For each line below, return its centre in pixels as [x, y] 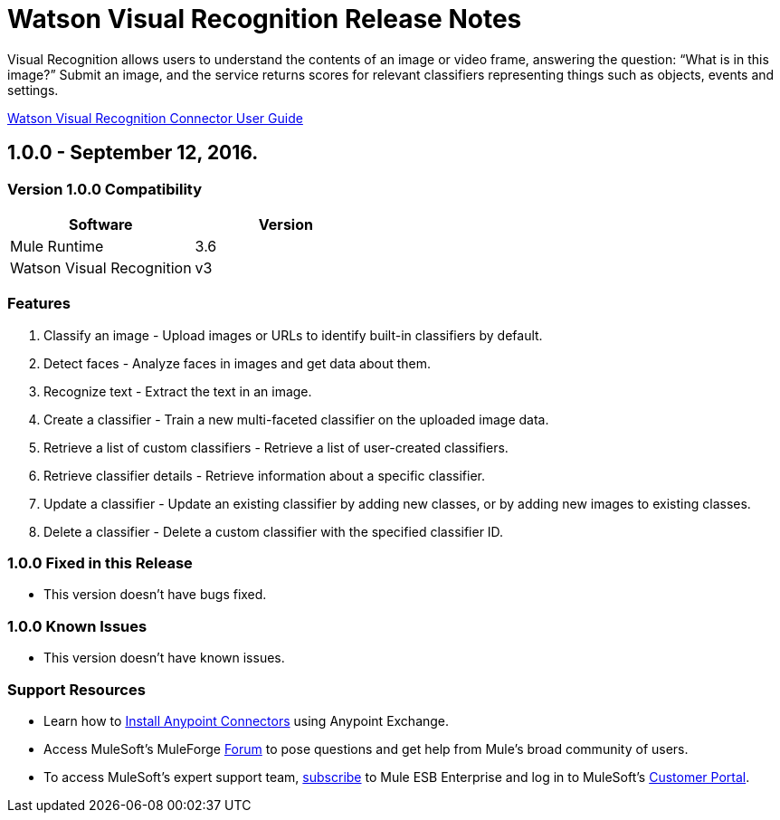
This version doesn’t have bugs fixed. [155, 595]
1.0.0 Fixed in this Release [100, 563]
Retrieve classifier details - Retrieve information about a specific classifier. [264, 475]
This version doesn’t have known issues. [164, 658]
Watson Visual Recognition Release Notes [265, 19]
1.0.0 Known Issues [77, 626]
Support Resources [76, 689]
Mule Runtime [57, 246]
